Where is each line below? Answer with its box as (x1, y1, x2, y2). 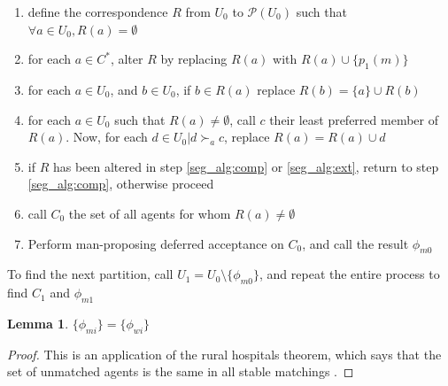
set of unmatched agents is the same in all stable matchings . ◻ (7, 362, 354, 381)
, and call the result (302, 234, 409, 252)
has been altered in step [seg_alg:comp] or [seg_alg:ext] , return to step (52, 157, 439, 175)
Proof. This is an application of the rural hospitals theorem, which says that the (7, 344, 442, 363)
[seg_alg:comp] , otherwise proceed (27, 174, 214, 193)
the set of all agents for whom (68, 204, 231, 222)
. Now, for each (66, 127, 148, 146)
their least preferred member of (269, 110, 438, 128)
